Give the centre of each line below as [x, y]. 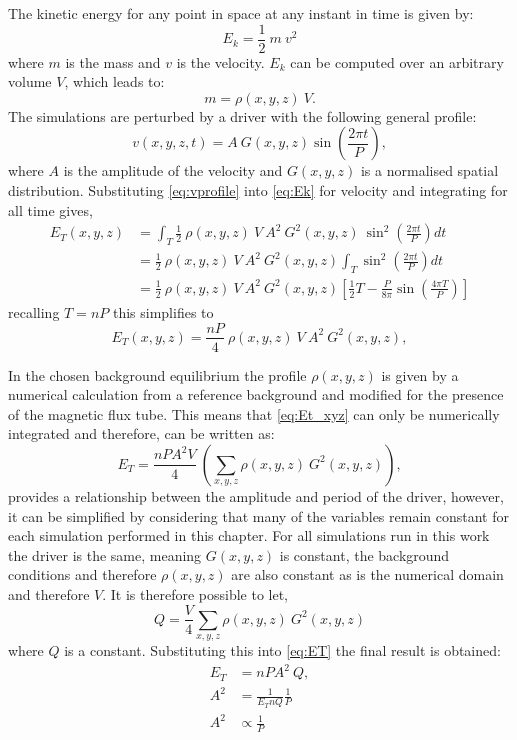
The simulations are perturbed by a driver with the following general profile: [242, 115]
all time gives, [50, 209]
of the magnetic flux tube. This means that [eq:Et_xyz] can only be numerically [254, 413]
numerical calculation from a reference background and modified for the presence [256, 394]
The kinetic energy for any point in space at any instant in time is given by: [241, 13]
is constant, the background [364, 554]
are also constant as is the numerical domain [367, 574]
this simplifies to [163, 311]
